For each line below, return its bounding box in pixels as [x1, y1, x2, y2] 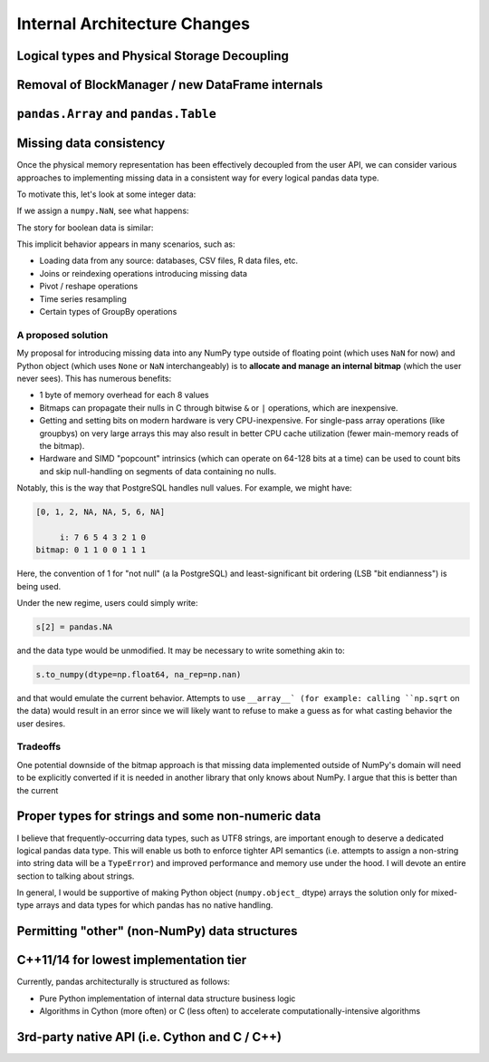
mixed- [430, 887, 457, 898]
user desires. [16, 717, 66, 729]
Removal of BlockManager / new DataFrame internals [16, 77, 323, 93]
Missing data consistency [16, 136, 166, 151]
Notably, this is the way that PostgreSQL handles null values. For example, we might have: [16, 482, 352, 493]
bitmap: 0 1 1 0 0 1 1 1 [35, 545, 147, 555]
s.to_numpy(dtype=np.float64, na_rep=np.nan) [35, 669, 242, 679]
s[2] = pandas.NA [35, 621, 113, 632]
